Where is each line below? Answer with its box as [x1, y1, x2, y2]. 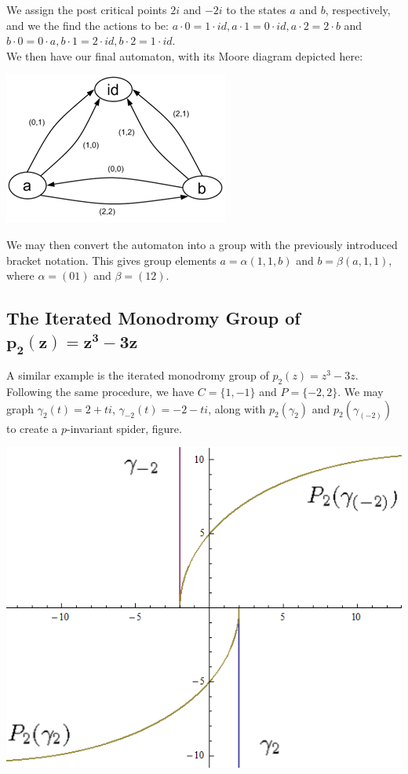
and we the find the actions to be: [6, 17, 169, 33]
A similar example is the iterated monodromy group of [6, 367, 269, 383]
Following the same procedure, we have [6, 383, 195, 399]
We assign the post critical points [6, 2, 167, 17]
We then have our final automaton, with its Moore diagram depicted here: [6, 47, 363, 64]
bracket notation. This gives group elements [6, 251, 217, 268]
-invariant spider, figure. [67, 420, 182, 436]
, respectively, [325, 2, 391, 17]
